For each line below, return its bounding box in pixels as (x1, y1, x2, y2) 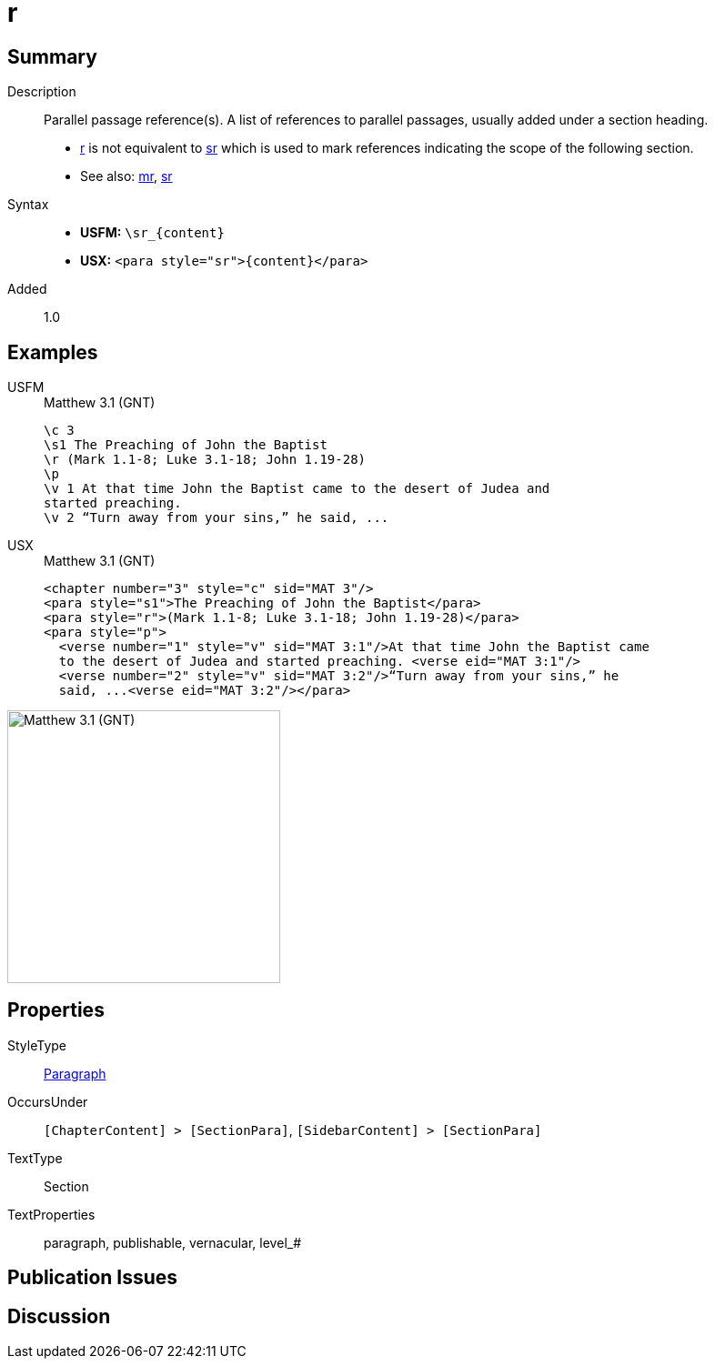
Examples (7, 340, 98, 364)
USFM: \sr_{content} (80, 225, 225, 241)
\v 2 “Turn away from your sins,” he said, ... (44, 510, 389, 526)
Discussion (7, 1304, 111, 1328)
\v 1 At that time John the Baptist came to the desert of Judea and (44, 481, 550, 497)
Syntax (7, 196, 49, 213)
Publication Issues (7, 1266, 178, 1290)
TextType (7, 1150, 63, 1166)
